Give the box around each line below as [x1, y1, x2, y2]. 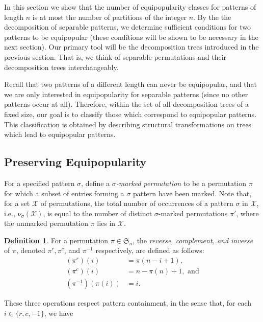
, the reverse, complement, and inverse [133, 235, 253, 245]
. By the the [193, 11, 231, 22]
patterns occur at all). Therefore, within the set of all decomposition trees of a [4, 99, 249, 109]
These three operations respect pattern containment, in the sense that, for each [4, 297, 252, 308]
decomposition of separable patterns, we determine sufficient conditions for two [4, 21, 251, 32]
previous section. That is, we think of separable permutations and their [4, 51, 227, 62]
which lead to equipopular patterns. [4, 129, 116, 140]
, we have [44, 307, 73, 318]
